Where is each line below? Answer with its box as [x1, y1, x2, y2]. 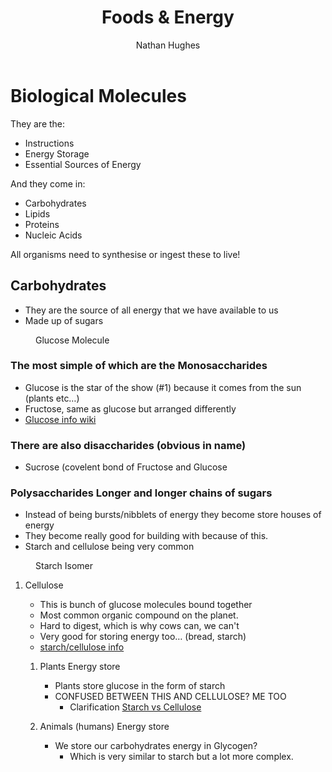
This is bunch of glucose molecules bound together [39, 599, 253, 611]
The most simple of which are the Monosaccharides [10, 359, 268, 373]
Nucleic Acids [24, 229, 83, 241]
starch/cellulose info [39, 641, 125, 653]
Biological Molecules [10, 84, 187, 107]
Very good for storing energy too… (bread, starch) [39, 631, 247, 643]
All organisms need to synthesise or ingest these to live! [10, 248, 241, 260]
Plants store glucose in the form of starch [54, 680, 226, 692]
